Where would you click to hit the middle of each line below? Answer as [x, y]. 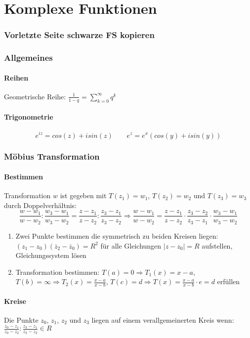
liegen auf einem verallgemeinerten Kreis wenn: [163, 319]
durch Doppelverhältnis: [40, 205]
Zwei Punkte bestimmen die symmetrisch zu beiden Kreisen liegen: [117, 235]
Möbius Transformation [52, 156]
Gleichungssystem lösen [51, 255]
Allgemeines [28, 58]
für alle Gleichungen [131, 245]
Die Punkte [21, 319]
